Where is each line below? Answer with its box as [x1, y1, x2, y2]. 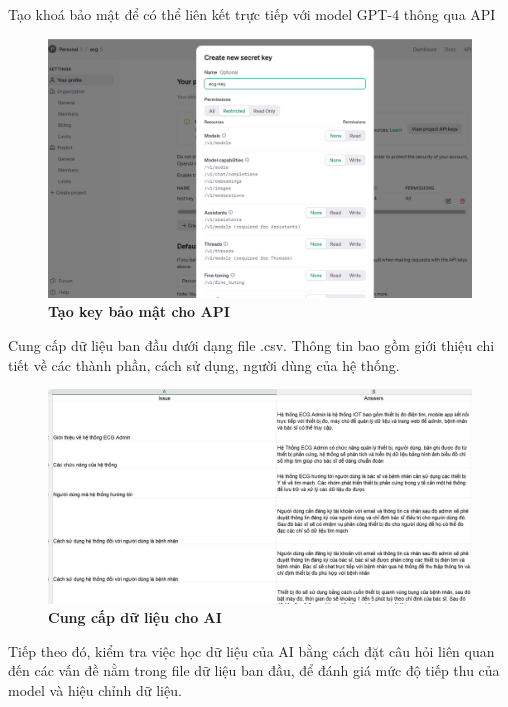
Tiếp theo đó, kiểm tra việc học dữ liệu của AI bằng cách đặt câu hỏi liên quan [8, 640, 495, 661]
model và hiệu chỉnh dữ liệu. [8, 680, 182, 701]
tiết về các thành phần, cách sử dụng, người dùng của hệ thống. [8, 354, 400, 375]
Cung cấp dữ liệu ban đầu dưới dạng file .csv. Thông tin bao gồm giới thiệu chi [8, 334, 495, 355]
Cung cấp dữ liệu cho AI [48, 607, 222, 628]
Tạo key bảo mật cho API [48, 301, 230, 322]
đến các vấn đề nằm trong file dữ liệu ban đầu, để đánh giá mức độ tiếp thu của [8, 660, 500, 681]
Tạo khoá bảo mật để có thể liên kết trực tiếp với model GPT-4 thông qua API [8, 4, 496, 24]
